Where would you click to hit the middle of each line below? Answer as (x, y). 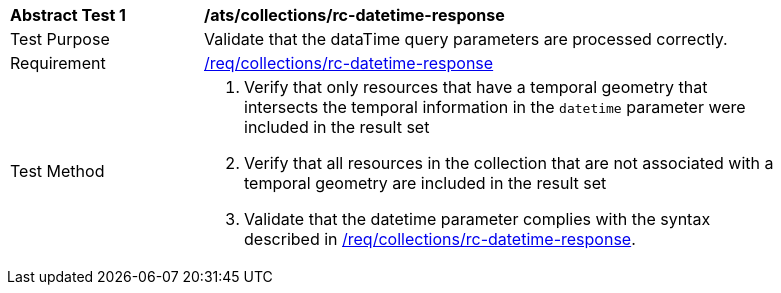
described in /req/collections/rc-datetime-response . (440, 239)
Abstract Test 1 (68, 15)
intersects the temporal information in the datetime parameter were (495, 107)
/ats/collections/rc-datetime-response (354, 15)
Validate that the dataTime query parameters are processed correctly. (466, 39)
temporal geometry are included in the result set (425, 183)
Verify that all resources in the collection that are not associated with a (509, 163)
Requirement (58, 63)
